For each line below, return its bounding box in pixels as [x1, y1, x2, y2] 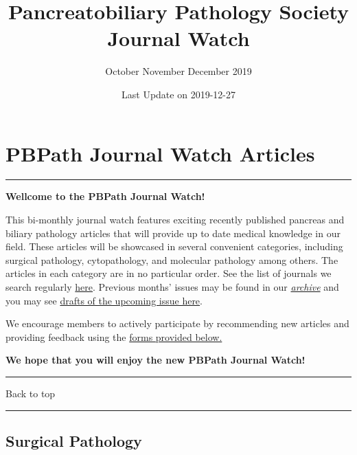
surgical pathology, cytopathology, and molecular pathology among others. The [5, 252, 338, 267]
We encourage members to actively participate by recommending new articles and [5, 316, 349, 331]
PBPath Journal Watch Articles [5, 139, 315, 167]
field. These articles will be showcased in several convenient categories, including [5, 239, 343, 254]
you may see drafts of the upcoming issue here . [5, 293, 203, 307]
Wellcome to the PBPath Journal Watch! [5, 189, 205, 203]
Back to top [5, 386, 56, 400]
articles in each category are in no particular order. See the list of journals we [5, 266, 332, 280]
